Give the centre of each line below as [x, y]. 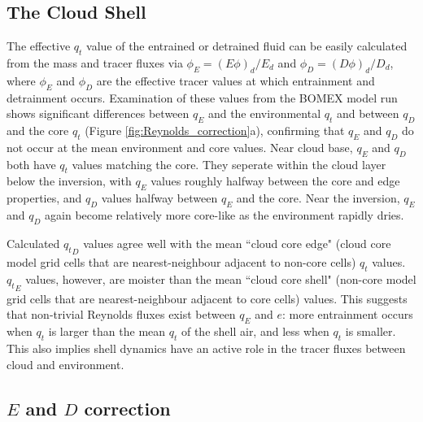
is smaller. [371, 331]
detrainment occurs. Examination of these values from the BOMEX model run [202, 97]
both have [31, 164]
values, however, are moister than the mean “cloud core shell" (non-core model [221, 279]
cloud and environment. [65, 364]
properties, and [44, 198]
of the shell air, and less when [255, 331]
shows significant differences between [98, 113]
